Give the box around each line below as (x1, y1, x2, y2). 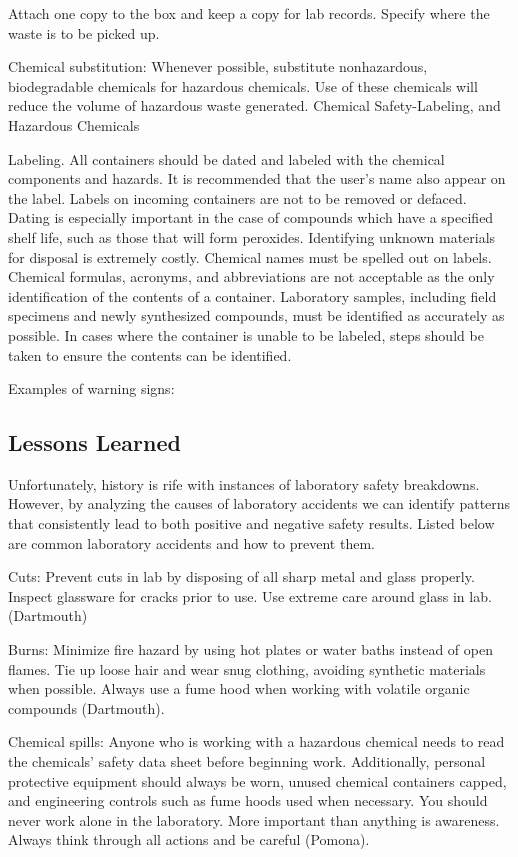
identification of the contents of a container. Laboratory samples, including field (8, 285, 497, 306)
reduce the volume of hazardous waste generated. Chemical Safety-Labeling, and (8, 95, 501, 116)
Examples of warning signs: (8, 378, 175, 399)
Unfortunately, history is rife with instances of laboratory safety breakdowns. (8, 473, 480, 494)
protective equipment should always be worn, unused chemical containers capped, (8, 770, 507, 791)
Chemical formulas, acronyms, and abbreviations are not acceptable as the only (8, 266, 495, 287)
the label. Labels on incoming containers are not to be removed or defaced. (8, 187, 467, 208)
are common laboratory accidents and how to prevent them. (8, 532, 375, 553)
